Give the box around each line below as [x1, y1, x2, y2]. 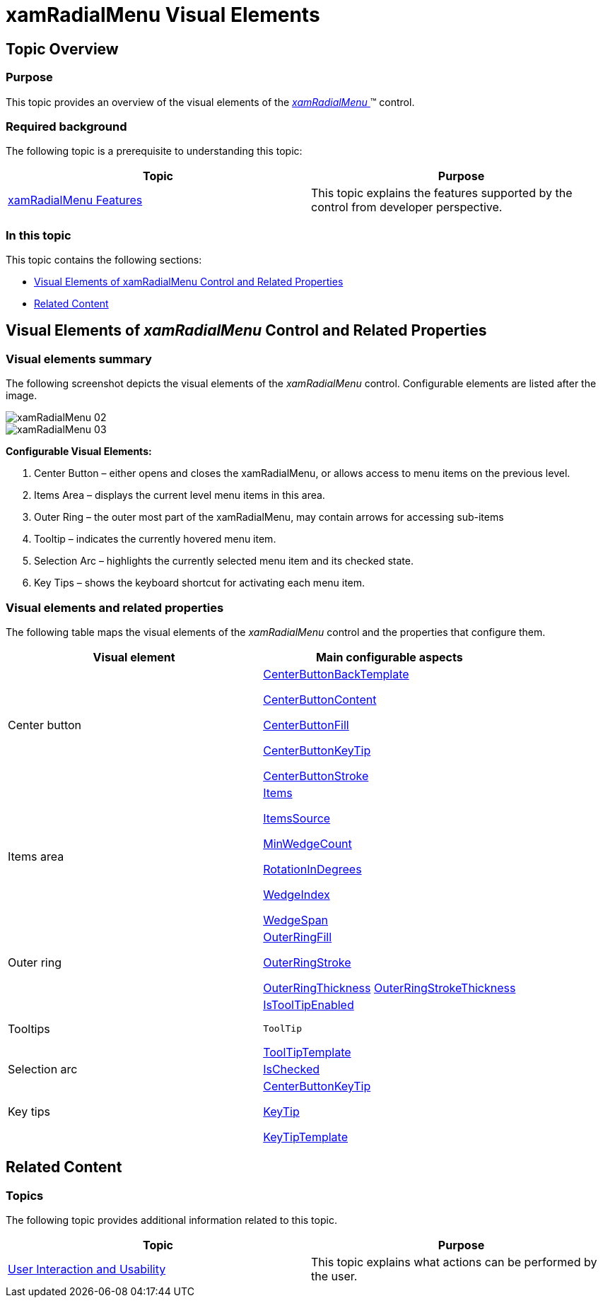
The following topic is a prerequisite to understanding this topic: [6, 145, 303, 158]
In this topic [6, 228, 71, 242]
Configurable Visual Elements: [6, 445, 152, 458]
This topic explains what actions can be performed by [311, 1255, 597, 1270]
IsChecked [263, 1062, 320, 1077]
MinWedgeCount [263, 837, 352, 851]
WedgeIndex [263, 888, 330, 902]
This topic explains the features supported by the [311, 186, 573, 201]
